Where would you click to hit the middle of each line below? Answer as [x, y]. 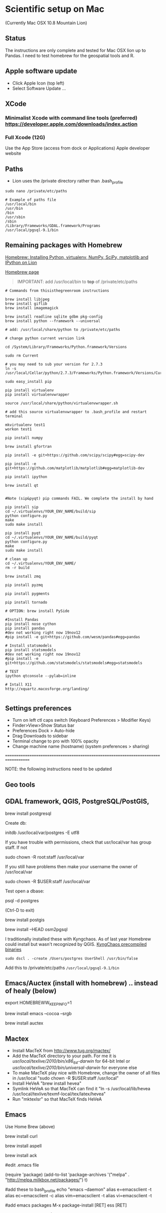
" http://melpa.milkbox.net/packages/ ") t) [46, 1180]
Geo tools [20, 784]
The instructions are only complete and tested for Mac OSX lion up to [76, 50]
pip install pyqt [23, 533]
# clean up [16, 559]
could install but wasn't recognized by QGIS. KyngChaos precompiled [76, 944]
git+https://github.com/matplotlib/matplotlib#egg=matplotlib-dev [75, 468]
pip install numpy [24, 438]
